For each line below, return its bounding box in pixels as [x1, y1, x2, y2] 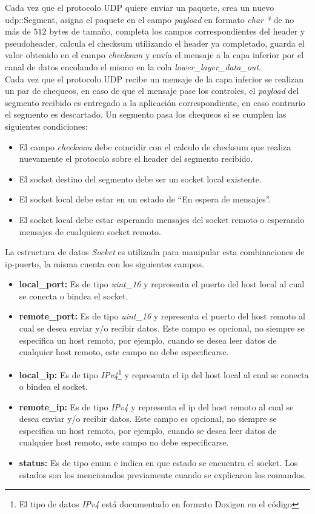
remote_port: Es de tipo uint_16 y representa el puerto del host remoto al [19, 310, 305, 322]
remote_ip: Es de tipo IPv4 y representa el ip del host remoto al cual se [19, 400, 294, 413]
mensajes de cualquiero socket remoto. [19, 225, 161, 238]
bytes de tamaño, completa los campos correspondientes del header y [49, 25, 305, 38]
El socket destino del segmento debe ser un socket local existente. [19, 172, 262, 185]
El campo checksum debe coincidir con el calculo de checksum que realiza [19, 140, 291, 153]
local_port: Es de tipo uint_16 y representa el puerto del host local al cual [19, 278, 305, 290]
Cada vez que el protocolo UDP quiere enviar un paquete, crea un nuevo [5, 1, 274, 13]
